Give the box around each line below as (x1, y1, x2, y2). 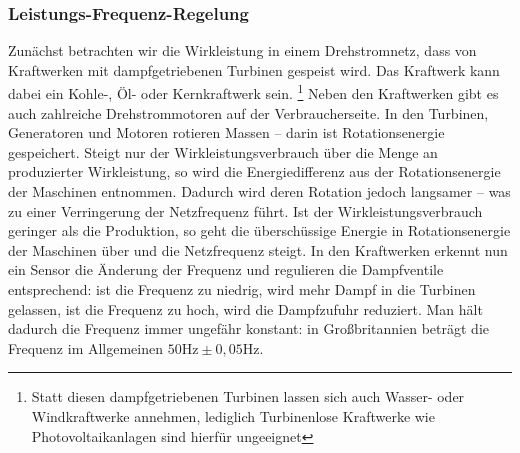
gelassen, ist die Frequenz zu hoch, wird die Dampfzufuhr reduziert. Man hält (8, 298, 483, 319)
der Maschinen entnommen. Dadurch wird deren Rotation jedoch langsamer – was (8, 181, 511, 202)
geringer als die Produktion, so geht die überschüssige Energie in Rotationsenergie (8, 220, 511, 241)
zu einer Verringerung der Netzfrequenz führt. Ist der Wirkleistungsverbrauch (8, 200, 483, 221)
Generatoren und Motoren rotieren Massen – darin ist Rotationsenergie (8, 122, 445, 143)
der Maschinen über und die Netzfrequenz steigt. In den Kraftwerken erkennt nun (8, 239, 508, 260)
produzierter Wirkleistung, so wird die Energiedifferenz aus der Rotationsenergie (8, 161, 501, 182)
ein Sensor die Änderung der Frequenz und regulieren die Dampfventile (8, 259, 444, 280)
